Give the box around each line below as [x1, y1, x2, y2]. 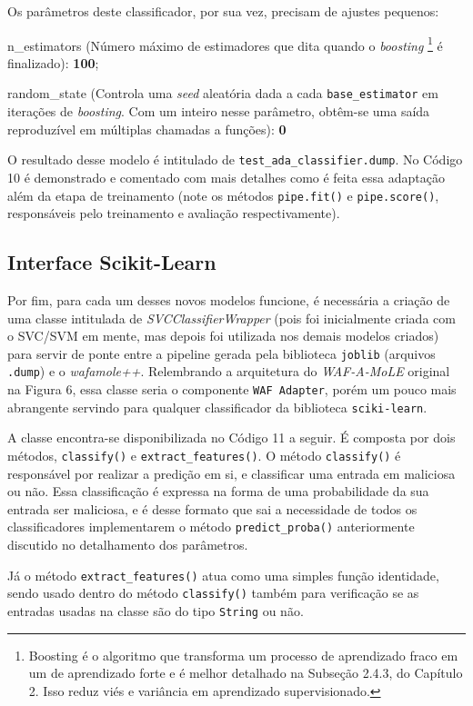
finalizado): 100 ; [7, 53, 99, 72]
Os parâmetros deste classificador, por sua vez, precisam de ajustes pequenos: [7, 2, 439, 20]
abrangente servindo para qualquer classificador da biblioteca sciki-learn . [7, 397, 428, 416]
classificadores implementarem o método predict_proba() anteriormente [7, 517, 415, 536]
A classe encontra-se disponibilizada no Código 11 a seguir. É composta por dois [7, 428, 456, 447]
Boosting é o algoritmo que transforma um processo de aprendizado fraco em [28, 645, 458, 664]
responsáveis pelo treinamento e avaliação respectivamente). [7, 204, 340, 223]
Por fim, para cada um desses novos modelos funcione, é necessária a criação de [7, 290, 450, 309]
